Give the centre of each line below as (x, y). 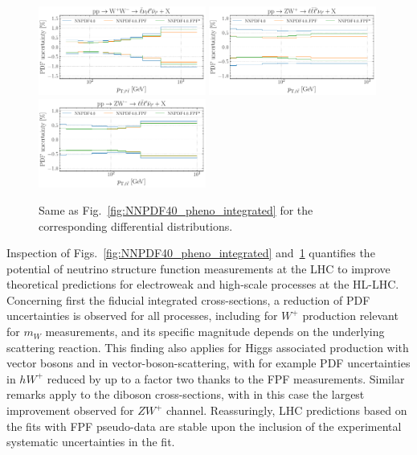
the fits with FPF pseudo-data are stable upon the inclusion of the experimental (204, 426)
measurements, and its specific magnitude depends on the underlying (215, 332)
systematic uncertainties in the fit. (91, 442)
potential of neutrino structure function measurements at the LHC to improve (198, 268)
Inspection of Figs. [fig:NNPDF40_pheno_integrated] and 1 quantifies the (191, 253)
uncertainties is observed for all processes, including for (142, 316)
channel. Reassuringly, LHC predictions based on (286, 410)
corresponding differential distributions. (136, 225)
